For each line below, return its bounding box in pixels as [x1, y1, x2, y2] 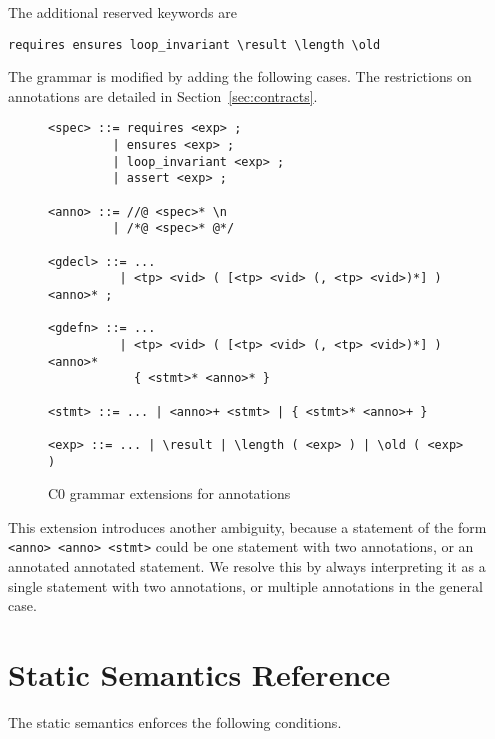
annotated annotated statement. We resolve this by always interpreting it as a [8, 556, 486, 577]
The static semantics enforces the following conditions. [8, 711, 342, 732]
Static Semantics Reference [8, 654, 391, 695]
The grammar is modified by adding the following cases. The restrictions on [8, 66, 472, 87]
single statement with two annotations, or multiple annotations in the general [8, 575, 483, 596]
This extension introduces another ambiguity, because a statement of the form [8, 516, 487, 537]
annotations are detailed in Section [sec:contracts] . [8, 85, 318, 106]
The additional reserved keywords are [8, 2, 237, 22]
